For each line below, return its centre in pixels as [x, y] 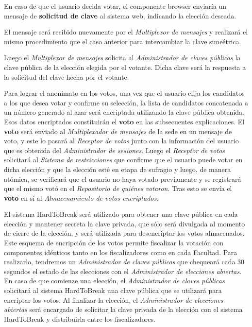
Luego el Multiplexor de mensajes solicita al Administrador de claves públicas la [122, 58]
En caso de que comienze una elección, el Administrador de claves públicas [114, 281]
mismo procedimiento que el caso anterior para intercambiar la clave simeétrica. [123, 41]
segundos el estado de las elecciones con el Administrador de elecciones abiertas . [123, 271]
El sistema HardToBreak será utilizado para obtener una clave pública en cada [121, 214]
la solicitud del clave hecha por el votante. [67, 77]
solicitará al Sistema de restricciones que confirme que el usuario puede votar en [123, 160]
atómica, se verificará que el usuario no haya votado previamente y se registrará [123, 179]
